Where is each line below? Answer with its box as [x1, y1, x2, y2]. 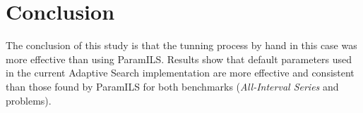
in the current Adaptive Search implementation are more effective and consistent [6, 65, 355, 80]
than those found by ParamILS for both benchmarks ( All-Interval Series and [6, 79, 339, 93]
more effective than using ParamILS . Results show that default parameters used [6, 51, 352, 66]
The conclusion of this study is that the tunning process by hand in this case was [6, 38, 357, 53]
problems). [6, 93, 52, 107]
